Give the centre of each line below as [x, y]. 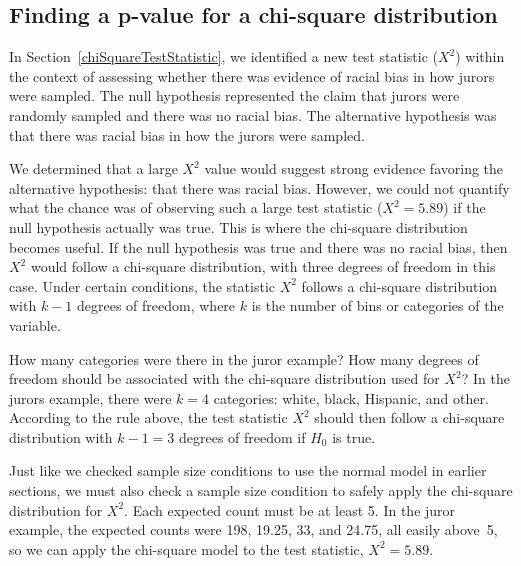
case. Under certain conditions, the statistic [142, 285]
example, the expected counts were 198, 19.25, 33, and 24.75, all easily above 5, [253, 529]
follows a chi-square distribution [399, 285]
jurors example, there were [90, 397]
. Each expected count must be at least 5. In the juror [290, 509]
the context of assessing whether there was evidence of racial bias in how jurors [252, 75]
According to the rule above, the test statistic [148, 417]
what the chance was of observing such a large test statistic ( [196, 207]
